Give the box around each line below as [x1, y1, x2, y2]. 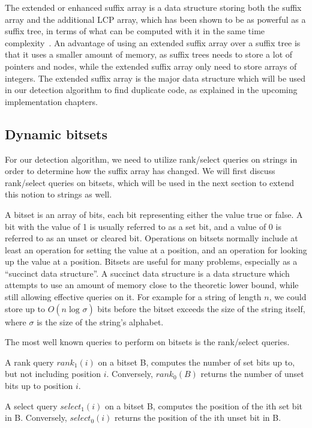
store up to [5, 302, 46, 315]
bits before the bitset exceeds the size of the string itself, [97, 302, 305, 315]
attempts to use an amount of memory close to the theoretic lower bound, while [5, 279, 299, 291]
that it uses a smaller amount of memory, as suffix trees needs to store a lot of [5, 48, 293, 61]
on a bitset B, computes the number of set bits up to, [98, 355, 295, 368]
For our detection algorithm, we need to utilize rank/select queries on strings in [5, 152, 298, 165]
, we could [269, 291, 307, 303]
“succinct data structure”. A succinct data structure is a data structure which [5, 267, 290, 279]
